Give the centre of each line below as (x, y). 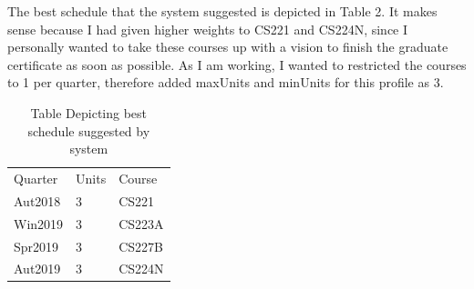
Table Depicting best (89, 112)
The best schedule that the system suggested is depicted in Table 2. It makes (222, 11)
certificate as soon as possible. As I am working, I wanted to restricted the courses (237, 64)
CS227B (141, 246)
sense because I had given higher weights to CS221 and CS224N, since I (208, 29)
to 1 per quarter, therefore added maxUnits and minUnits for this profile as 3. (226, 82)
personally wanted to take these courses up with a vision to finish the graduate (228, 47)
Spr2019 (36, 246)
